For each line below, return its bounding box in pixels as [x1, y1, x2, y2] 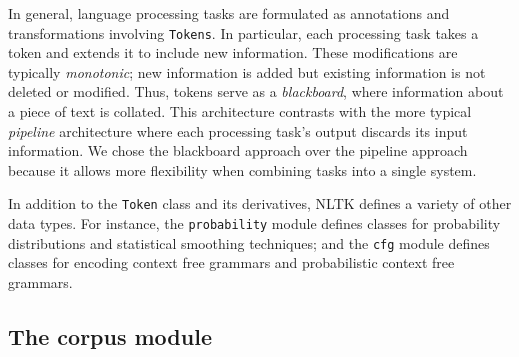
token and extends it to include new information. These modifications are [8, 42, 458, 63]
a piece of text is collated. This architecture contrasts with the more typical [8, 101, 472, 122]
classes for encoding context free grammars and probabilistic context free [8, 252, 455, 273]
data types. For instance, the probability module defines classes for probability [8, 213, 501, 234]
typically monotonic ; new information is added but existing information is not [8, 61, 486, 82]
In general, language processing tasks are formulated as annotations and [8, 3, 450, 23]
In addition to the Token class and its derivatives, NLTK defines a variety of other [8, 193, 512, 214]
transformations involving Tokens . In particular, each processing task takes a [8, 22, 479, 43]
